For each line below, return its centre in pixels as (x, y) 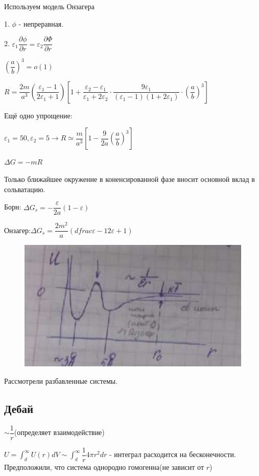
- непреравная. (41, 23)
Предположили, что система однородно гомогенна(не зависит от (104, 467)
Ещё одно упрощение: (38, 115)
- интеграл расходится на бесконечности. (172, 454)
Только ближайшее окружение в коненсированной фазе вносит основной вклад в (129, 179)
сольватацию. (25, 189)
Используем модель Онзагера (49, 6)
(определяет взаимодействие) (59, 432)
